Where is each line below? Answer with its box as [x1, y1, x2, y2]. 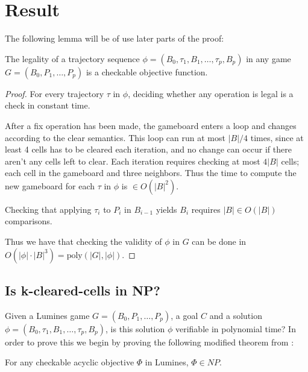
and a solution [209, 309, 262, 321]
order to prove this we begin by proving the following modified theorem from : [5, 335, 294, 348]
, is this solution [105, 322, 165, 335]
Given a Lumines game [5, 309, 90, 321]
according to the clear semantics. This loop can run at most [5, 131, 225, 143]
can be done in [192, 235, 247, 248]
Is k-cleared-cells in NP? [5, 281, 160, 300]
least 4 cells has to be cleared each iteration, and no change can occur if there [5, 143, 292, 156]
